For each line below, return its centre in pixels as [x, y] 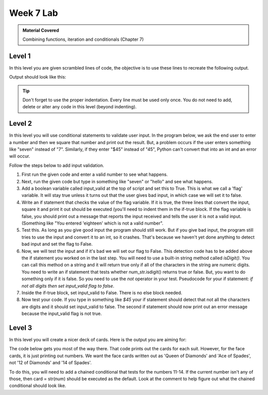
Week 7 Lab [33, 13]
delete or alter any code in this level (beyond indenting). [80, 107]
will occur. [20, 156]
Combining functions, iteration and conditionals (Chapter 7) [83, 39]
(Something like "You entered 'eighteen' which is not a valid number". [93, 223]
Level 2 [21, 123]
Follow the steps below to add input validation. [57, 165]
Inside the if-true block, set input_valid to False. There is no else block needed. [102, 293]
